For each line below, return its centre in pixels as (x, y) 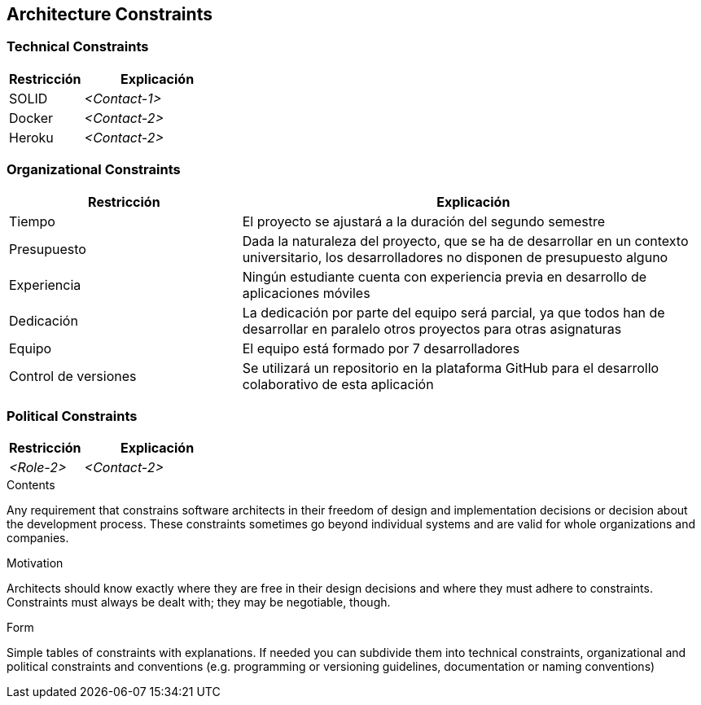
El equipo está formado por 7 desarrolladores (381, 348)
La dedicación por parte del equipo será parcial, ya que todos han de (453, 312)
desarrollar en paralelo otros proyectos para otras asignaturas (432, 328)
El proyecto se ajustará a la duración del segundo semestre (424, 221)
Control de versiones (73, 376)
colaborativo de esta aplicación (338, 384)
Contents (31, 485)
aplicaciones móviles (306, 293)
